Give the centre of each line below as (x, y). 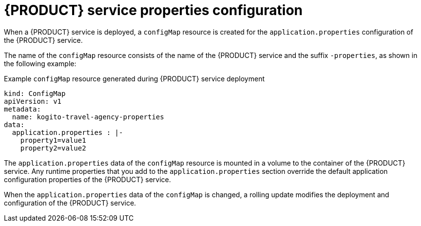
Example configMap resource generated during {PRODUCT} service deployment (134, 78)
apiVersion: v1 (33, 101)
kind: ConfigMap (35, 93)
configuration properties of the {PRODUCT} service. (87, 179)
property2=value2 (53, 148)
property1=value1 (53, 140)
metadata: (22, 109)
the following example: (40, 63)
